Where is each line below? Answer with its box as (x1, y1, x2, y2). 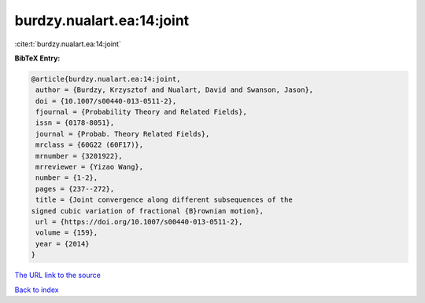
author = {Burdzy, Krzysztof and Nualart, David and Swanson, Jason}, (35, 86, 314, 94)
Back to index (14, 285, 59, 294)
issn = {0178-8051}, (35, 119, 115, 127)
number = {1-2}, (35, 173, 98, 182)
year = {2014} (35, 239, 90, 248)
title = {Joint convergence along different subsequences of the (35, 195, 293, 204)
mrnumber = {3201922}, (35, 151, 124, 160)
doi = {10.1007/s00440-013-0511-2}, (35, 97, 177, 105)
